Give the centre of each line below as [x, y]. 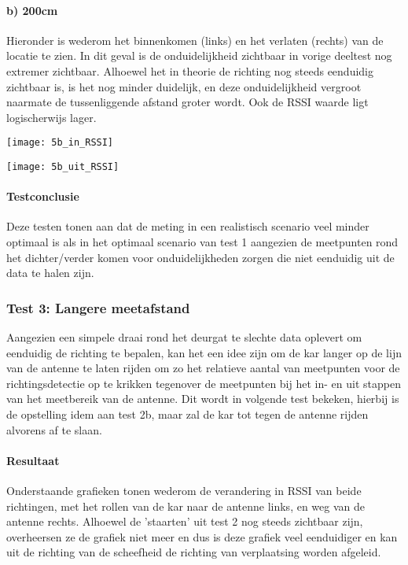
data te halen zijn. [50, 273]
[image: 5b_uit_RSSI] [63, 167]
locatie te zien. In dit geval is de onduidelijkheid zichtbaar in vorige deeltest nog [199, 55]
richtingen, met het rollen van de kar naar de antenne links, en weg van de [186, 506]
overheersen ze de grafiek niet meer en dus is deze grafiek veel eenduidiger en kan [202, 536]
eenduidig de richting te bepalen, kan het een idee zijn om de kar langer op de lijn [204, 352]
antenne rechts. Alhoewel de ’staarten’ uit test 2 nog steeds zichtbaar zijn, [185, 521]
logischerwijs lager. [51, 117]
